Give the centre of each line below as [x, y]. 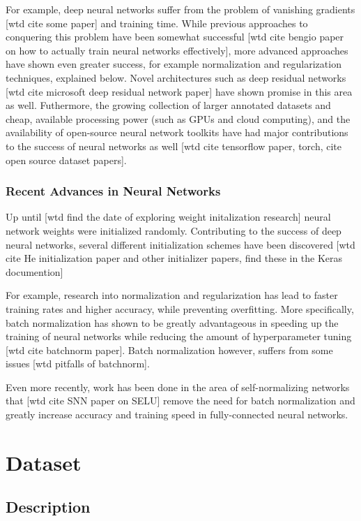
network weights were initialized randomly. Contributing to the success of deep [174, 230]
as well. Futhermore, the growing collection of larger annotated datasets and [168, 105]
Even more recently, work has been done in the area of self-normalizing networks [178, 387]
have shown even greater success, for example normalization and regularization [174, 64]
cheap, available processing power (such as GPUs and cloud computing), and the [178, 118]
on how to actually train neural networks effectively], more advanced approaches [177, 50]
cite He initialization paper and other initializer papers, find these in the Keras [174, 258]
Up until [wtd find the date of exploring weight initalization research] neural [168, 217]
